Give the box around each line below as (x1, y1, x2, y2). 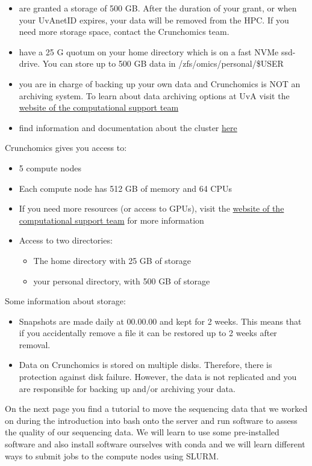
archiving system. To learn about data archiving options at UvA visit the (19, 89, 290, 102)
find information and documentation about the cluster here (19, 121, 237, 133)
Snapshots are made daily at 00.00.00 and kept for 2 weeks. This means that (19, 314, 302, 327)
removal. (19, 338, 51, 351)
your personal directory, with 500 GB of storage (33, 274, 210, 287)
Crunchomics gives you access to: (5, 141, 127, 154)
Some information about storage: (5, 295, 126, 307)
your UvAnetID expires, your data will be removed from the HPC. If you (19, 13, 289, 26)
